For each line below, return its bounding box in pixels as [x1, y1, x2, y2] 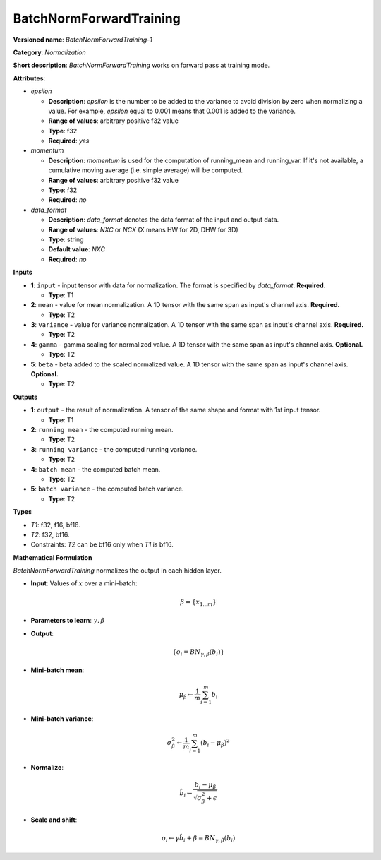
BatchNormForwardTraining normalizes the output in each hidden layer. [13, 566, 222, 575]
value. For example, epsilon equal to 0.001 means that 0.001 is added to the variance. [48, 107, 296, 115]
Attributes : [13, 74, 46, 83]
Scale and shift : [30, 816, 78, 824]
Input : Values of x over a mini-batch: [30, 579, 138, 587]
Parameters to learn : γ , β [30, 616, 105, 625]
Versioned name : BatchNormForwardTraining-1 [13, 35, 153, 44]
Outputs [13, 393, 38, 401]
